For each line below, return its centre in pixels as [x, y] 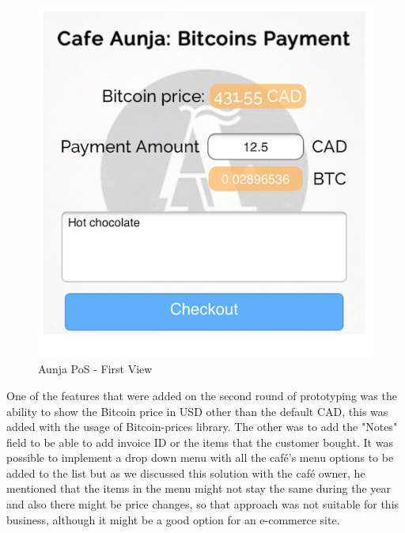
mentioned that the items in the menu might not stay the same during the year [199, 488]
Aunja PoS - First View [95, 369]
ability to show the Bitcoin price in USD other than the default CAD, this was [197, 411]
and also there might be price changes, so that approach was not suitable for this [203, 504]
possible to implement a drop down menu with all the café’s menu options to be [200, 457]
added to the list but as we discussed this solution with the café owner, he [186, 473]
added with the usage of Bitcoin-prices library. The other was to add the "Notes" [202, 427]
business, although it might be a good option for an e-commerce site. [173, 519]
